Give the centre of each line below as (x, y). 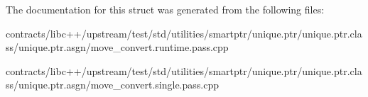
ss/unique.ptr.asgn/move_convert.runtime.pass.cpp (117, 47)
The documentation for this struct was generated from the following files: (165, 9)
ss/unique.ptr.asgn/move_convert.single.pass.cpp (113, 85)
